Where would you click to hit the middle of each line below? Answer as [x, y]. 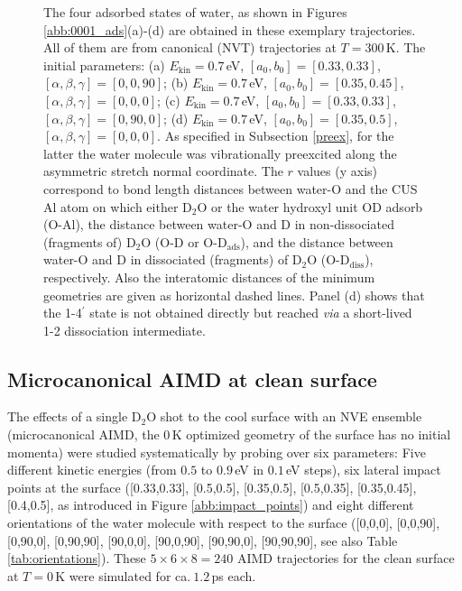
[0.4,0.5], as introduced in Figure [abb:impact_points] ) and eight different [211, 505]
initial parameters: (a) [104, 65]
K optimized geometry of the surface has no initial [311, 434]
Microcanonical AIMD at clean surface [192, 379]
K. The [406, 47]
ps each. [234, 575]
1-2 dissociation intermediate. [125, 330]
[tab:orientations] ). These [77, 558]
